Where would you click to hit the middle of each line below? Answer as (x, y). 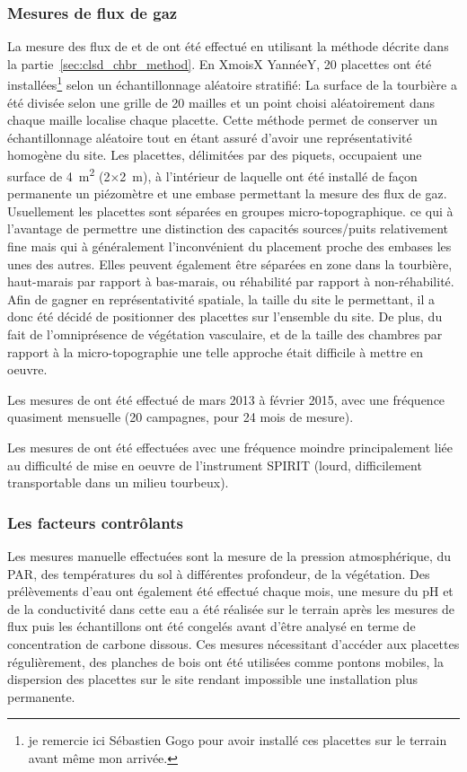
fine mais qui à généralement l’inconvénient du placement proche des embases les (229, 246)
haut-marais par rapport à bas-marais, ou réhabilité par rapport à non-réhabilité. (231, 281)
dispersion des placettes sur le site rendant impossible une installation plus (213, 679)
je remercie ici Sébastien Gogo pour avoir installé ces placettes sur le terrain (238, 740)
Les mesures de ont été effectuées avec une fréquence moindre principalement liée (230, 447)
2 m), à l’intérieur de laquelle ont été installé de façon (269, 175)
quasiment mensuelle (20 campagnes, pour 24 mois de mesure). (181, 417)
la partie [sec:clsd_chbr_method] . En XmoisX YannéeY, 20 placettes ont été (220, 63)
